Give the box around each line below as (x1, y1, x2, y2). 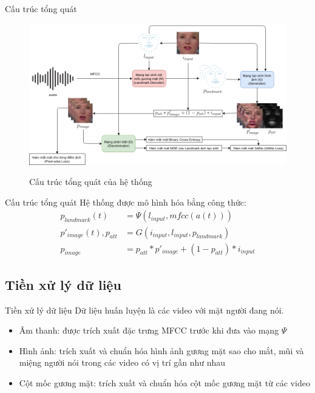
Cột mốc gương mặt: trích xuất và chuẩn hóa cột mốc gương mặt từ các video (19, 376, 310, 389)
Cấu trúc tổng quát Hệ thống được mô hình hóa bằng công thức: (5, 195, 246, 208)
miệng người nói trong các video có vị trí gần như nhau (19, 356, 226, 369)
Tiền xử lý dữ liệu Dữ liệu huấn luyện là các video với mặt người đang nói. (5, 303, 284, 316)
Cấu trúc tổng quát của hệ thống (29, 175, 152, 188)
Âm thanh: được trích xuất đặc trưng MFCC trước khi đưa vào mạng (19, 324, 279, 337)
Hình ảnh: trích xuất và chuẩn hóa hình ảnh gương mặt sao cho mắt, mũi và (19, 344, 304, 357)
